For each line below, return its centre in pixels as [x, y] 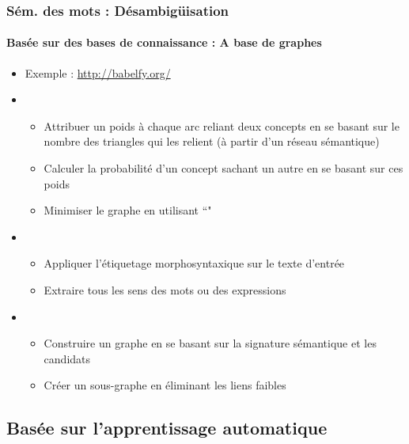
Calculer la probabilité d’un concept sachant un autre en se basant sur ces [223, 168]
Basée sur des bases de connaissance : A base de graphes [164, 42]
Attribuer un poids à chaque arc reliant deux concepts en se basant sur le [222, 125]
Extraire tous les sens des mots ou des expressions [165, 289]
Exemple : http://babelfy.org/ [98, 72]
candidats [67, 358]
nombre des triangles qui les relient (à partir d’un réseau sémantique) [212, 141]
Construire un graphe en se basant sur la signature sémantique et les [210, 343]
